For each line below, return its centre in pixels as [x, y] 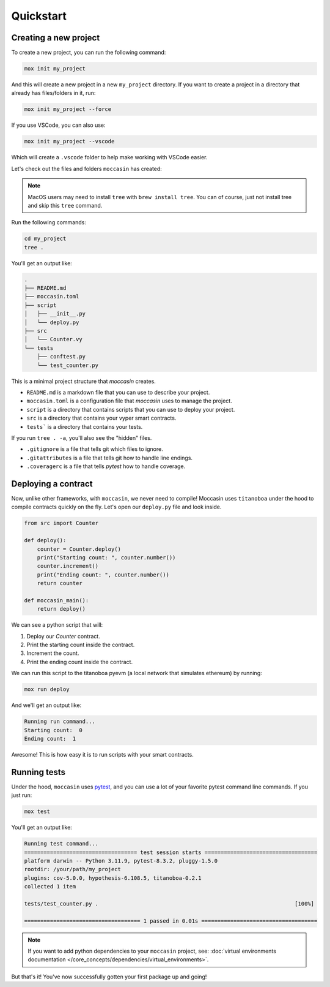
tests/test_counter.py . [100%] [169, 903]
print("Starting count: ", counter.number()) [106, 557]
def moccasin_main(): [57, 600]
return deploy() [61, 609]
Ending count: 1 [50, 739]
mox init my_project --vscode [69, 142]
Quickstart [39, 16]
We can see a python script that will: [57, 625]
